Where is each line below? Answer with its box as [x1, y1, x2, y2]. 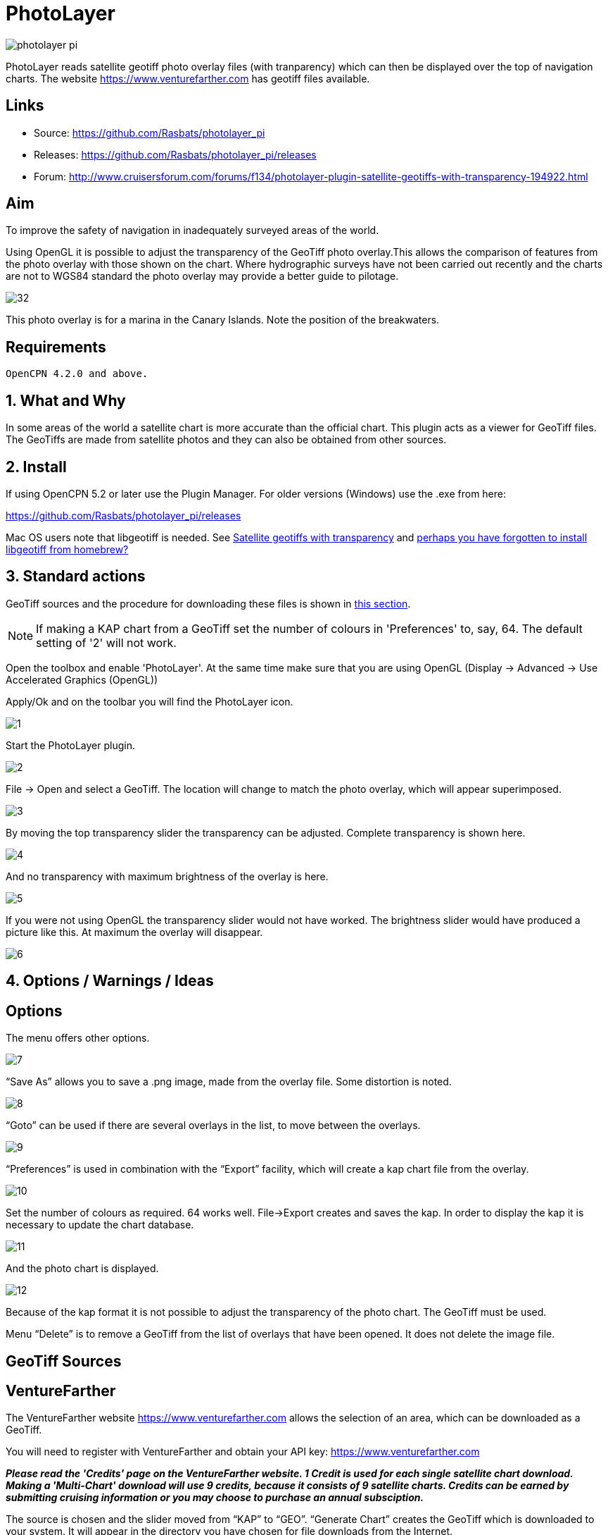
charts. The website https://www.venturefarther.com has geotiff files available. [6, 72, 370, 85]
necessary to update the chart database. [6, 1219, 194, 1231]
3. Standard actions [6, 567, 146, 586]
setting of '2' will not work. [36, 635, 177, 650]
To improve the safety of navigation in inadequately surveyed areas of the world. [6, 224, 379, 237]
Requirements [6, 338, 106, 356]
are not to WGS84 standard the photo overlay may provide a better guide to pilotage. [6, 270, 399, 283]
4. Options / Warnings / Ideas [6, 972, 214, 990]
